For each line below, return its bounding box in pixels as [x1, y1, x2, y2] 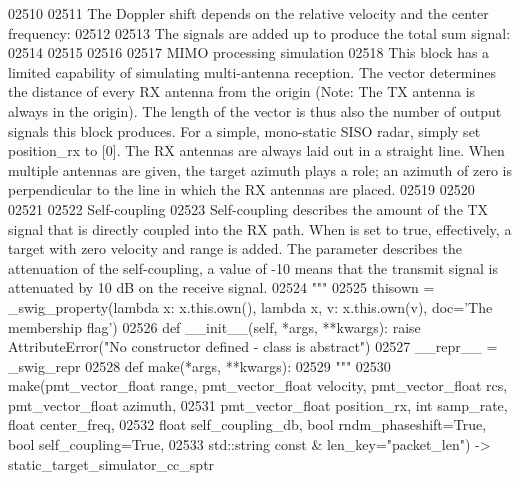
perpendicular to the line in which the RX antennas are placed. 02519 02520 [8, 179, 475, 200]
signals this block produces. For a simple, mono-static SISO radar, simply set [8, 120, 481, 141]
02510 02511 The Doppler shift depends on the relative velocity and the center [8, 3, 489, 23]
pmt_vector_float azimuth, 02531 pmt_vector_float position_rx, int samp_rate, [8, 394, 508, 415]
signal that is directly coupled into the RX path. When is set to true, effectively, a [8, 218, 512, 239]
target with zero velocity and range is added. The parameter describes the [8, 238, 462, 259]
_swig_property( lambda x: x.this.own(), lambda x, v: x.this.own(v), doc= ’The [8, 296, 493, 317]
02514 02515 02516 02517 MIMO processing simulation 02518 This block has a [8, 42, 490, 63]
